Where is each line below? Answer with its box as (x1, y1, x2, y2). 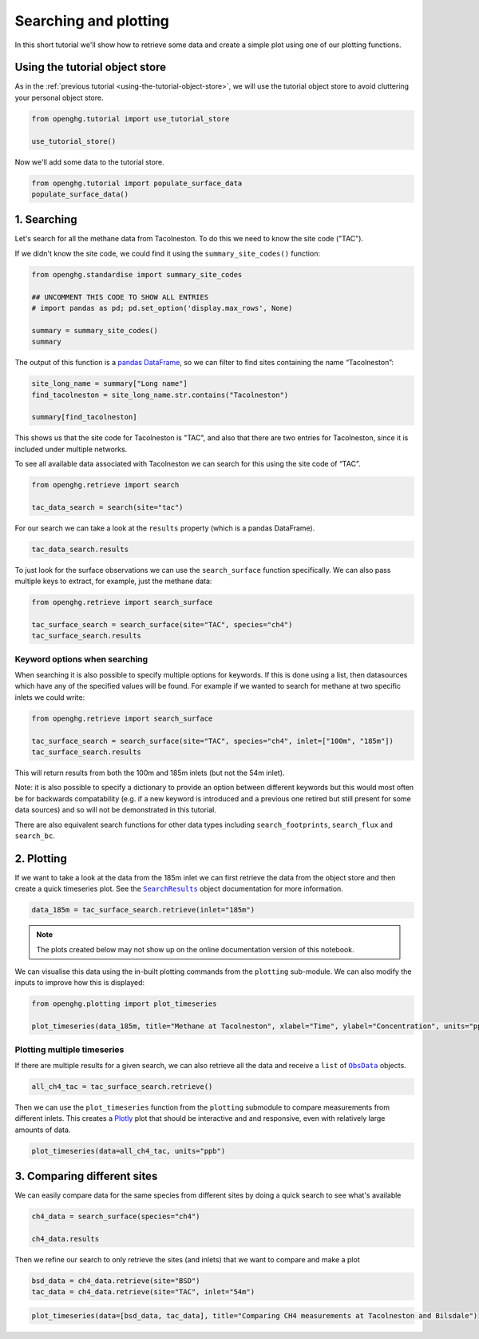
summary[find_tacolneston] (31, 412, 137, 422)
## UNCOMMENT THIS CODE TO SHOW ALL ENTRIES (31, 292, 209, 301)
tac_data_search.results (31, 544, 129, 554)
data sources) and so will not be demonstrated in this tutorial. (14, 805, 217, 815)
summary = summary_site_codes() (31, 326, 159, 335)
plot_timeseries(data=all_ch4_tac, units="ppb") (31, 1146, 226, 1155)
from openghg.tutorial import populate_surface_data (31, 178, 243, 188)
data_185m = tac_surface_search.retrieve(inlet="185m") (31, 905, 255, 915)
